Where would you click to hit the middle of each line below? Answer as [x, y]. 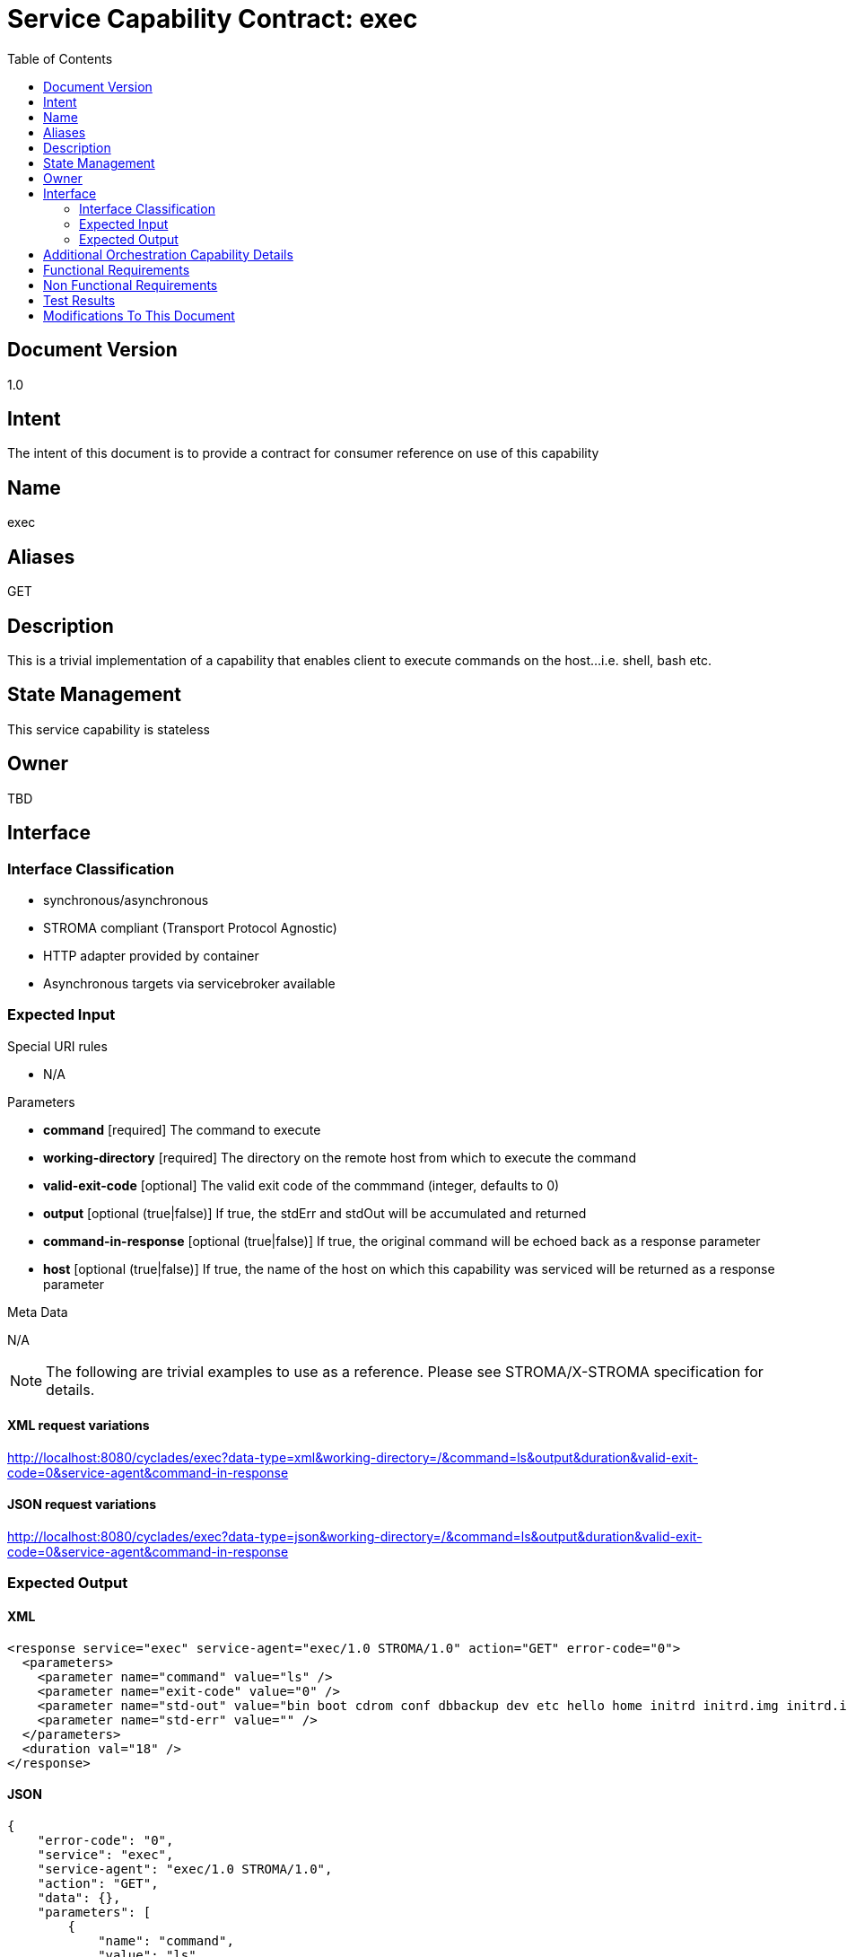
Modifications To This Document [139, 315]
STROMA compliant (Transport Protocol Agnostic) [190, 927]
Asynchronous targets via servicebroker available [189, 983]
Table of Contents [60, 58]
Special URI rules [57, 1046]
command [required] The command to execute [182, 1129]
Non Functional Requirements [131, 285]
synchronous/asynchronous [126, 900]
